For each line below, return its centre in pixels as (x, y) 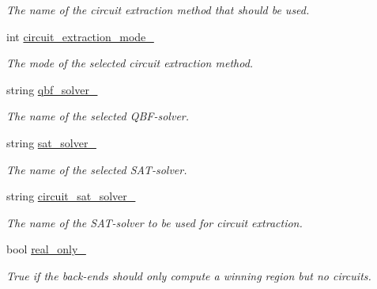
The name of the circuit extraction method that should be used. (158, 10)
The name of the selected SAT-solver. (97, 169)
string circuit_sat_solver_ (71, 196)
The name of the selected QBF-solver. (98, 116)
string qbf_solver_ (52, 89)
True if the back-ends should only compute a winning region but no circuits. (189, 275)
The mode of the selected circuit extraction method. (130, 63)
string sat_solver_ (51, 142)
